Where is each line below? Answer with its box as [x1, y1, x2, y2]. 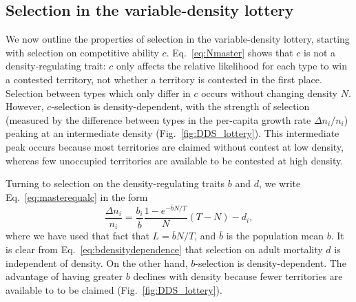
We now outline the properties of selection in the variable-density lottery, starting [6, 32, 350, 46]
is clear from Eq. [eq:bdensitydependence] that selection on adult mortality [6, 242, 323, 257]
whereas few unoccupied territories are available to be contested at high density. [6, 153, 344, 167]
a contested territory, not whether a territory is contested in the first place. [6, 72, 322, 86]
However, [6, 99, 44, 114]
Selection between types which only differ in [6, 85, 191, 100]
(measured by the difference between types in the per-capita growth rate [6, 112, 311, 127]
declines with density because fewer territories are [133, 269, 343, 283]
